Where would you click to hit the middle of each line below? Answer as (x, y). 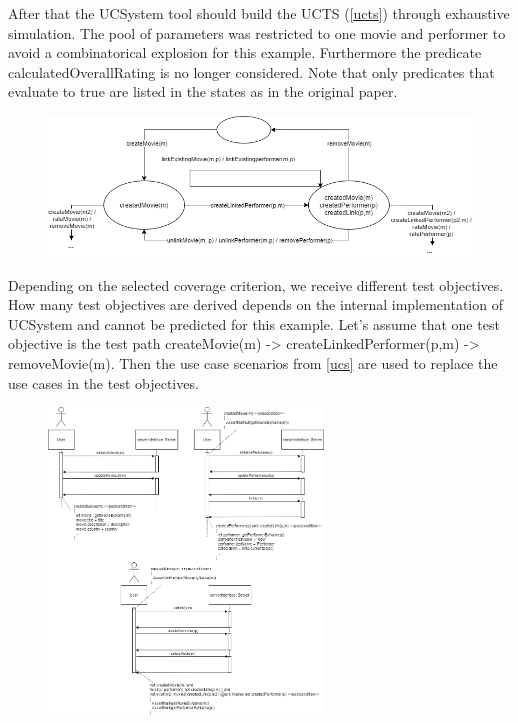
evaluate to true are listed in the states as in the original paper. (203, 91)
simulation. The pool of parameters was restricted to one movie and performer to (257, 32)
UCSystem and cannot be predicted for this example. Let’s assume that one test (254, 323)
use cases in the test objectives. (103, 382)
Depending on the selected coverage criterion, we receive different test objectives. (256, 284)
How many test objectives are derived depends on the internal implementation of (255, 304)
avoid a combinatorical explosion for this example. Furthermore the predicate (245, 52)
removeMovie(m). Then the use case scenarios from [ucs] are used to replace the (253, 363)
